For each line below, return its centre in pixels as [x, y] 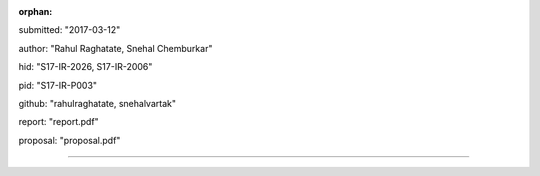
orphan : [35, 11]
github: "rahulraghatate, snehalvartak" [97, 103]
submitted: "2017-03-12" [69, 30]
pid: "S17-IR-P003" [58, 85]
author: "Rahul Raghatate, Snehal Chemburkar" [115, 48]
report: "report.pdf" [58, 122]
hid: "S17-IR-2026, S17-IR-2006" [85, 67]
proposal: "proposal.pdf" [69, 140]
